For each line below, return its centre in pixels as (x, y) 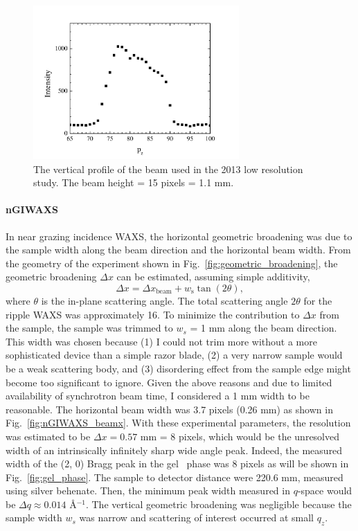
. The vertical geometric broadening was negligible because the (218, 504)
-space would (325, 490)
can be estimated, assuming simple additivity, (213, 277)
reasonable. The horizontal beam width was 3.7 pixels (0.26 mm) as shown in (169, 409)
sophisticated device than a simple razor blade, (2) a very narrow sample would (174, 355)
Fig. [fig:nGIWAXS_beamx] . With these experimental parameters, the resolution (178, 423)
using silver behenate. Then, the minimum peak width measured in (148, 490)
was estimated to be (48, 436)
